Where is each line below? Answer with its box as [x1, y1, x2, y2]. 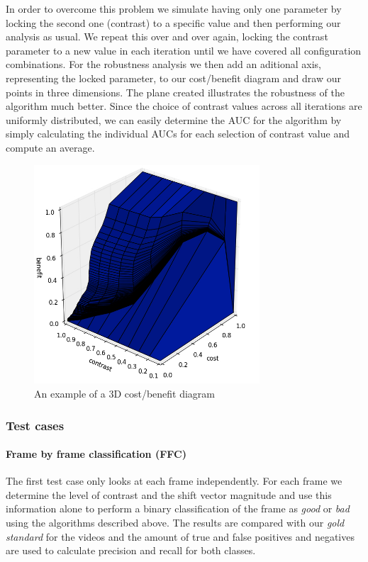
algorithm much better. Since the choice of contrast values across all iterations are [6, 99, 362, 113]
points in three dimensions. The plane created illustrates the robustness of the [6, 84, 345, 99]
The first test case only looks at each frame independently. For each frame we [6, 473, 342, 488]
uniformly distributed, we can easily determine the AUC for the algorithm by [6, 112, 342, 127]
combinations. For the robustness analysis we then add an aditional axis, [6, 57, 321, 72]
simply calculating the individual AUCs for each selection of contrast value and [6, 126, 350, 141]
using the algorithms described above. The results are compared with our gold [6, 515, 345, 529]
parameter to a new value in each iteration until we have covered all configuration [6, 43, 362, 57]
